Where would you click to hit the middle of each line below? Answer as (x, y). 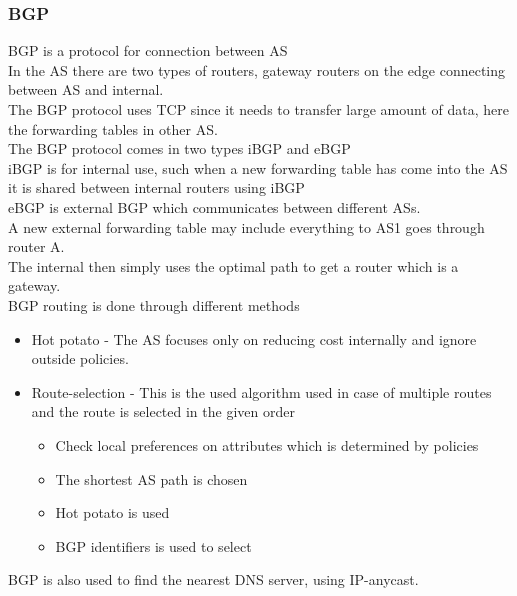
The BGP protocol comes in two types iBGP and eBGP (179, 148)
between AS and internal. (86, 89)
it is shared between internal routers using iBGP (156, 187)
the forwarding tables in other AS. (113, 128)
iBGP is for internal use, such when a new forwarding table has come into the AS (258, 167)
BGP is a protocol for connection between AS (148, 50)
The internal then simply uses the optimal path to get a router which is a (233, 265)
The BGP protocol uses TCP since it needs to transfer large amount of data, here (258, 109)
